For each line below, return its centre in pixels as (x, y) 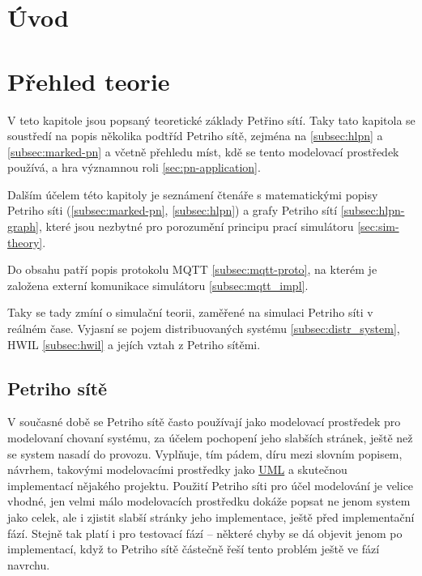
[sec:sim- (378, 226)
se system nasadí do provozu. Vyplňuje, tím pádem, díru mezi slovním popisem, (205, 453)
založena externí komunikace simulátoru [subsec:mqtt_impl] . (158, 285)
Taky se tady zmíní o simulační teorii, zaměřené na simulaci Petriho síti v (190, 312)
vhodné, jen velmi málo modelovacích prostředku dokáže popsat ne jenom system (209, 501)
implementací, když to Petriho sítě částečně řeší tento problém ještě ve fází (194, 549)
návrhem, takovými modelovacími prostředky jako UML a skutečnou (177, 469)
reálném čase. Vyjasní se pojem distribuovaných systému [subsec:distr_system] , (204, 329)
